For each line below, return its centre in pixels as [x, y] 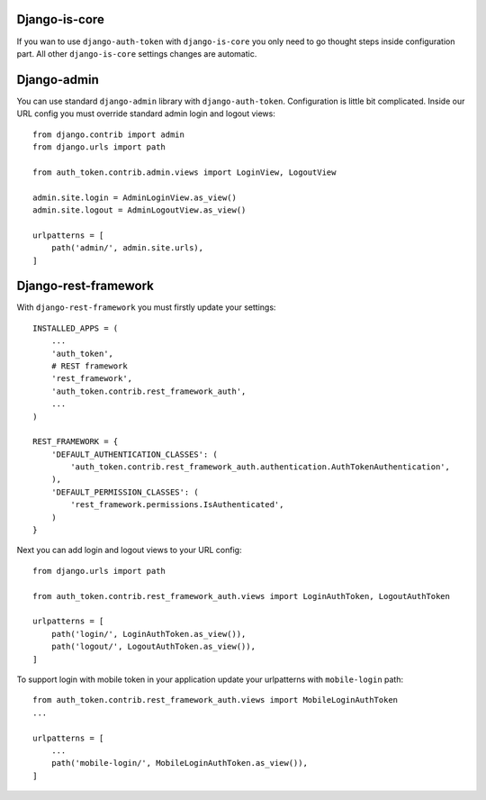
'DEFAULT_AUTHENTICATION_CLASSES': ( [134, 454]
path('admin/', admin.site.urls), [127, 248]
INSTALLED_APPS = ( [76, 328]
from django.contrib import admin [108, 134]
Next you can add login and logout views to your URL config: [129, 550]
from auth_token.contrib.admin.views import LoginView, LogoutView [184, 172]
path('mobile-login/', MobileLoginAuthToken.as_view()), [179, 763]
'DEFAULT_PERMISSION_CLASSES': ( [125, 492]
